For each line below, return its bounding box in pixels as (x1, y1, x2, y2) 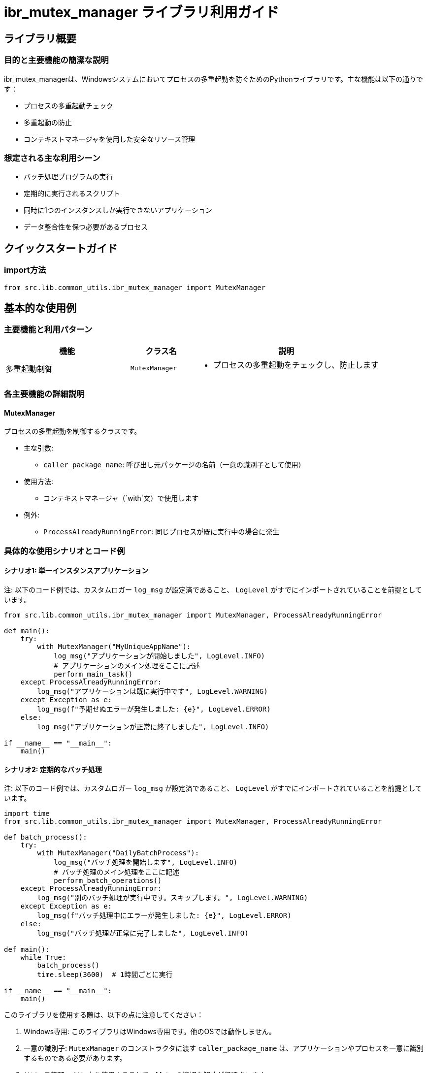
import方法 (4, 265, 46, 275)
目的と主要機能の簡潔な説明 (4, 55, 109, 65)
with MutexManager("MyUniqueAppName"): (37, 642, 191, 650)
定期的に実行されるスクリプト (24, 189, 120, 198)
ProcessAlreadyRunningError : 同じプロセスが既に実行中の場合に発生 (43, 527, 280, 536)
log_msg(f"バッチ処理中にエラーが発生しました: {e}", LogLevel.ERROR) (37, 911, 292, 920)
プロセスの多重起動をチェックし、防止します (213, 359, 379, 370)
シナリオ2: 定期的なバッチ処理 (4, 765, 102, 774)
